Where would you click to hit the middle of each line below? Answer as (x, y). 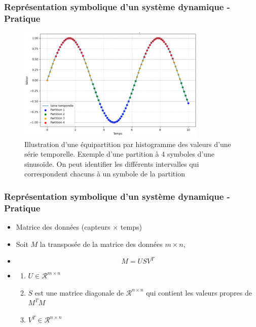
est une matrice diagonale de (79, 292)
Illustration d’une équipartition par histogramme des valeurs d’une (128, 144)
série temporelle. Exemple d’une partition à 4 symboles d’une (120, 154)
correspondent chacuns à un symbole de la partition (105, 174)
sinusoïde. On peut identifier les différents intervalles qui (112, 163)
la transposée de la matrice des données (101, 244)
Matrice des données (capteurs (63, 227)
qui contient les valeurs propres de (199, 292)
